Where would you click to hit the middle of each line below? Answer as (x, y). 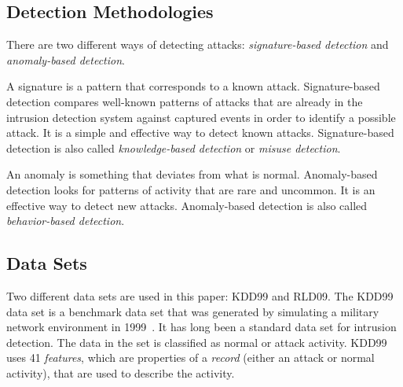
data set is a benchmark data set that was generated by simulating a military (193, 311)
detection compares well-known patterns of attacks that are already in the (185, 101)
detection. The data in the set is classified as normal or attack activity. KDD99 (197, 342)
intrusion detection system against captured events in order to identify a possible (201, 117)
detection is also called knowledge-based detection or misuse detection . (174, 147)
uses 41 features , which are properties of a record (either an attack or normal (191, 358)
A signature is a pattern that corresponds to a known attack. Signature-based (193, 86)
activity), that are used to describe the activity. (121, 372)
